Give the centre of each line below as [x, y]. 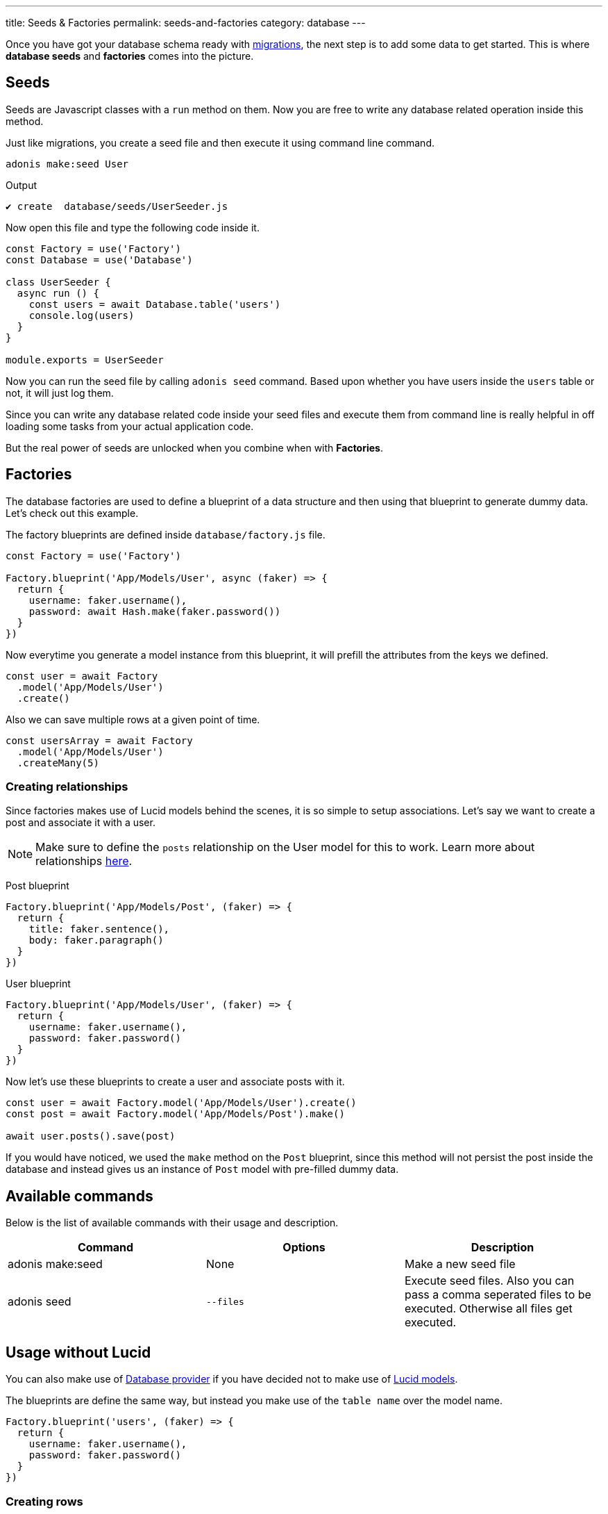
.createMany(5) [58, 763]
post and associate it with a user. [81, 823]
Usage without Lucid [78, 1352]
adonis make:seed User [67, 164]
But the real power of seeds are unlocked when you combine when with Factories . [194, 447]
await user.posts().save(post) [91, 1136]
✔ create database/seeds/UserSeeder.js [117, 206]
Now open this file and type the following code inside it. [133, 227]
